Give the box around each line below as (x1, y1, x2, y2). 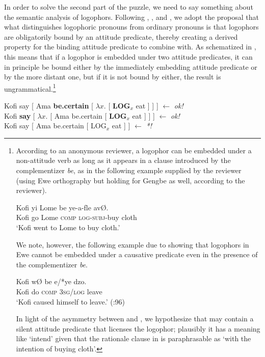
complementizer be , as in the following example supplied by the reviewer (16, 164, 242, 175)
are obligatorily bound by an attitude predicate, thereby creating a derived (4, 31, 238, 42)
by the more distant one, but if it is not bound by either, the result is (4, 71, 221, 82)
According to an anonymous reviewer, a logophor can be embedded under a (16, 145, 252, 155)
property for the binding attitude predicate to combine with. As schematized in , (4, 41, 256, 52)
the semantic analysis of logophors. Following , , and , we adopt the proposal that (4, 11, 259, 22)
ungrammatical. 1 (4, 81, 56, 94)
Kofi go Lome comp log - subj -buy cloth (16, 212, 137, 223)
